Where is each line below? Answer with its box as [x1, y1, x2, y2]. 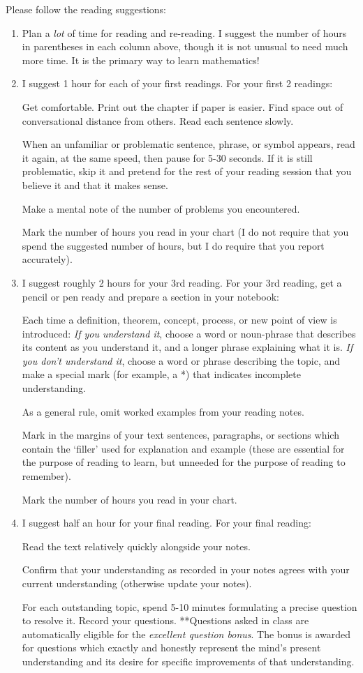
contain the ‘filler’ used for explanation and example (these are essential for [22, 441, 345, 455]
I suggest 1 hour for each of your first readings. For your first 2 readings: [22, 76, 333, 91]
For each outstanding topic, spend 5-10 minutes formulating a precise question [22, 599, 357, 614]
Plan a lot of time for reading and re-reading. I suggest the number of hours [22, 25, 347, 40]
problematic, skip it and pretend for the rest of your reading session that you [22, 164, 352, 179]
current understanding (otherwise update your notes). [22, 576, 252, 590]
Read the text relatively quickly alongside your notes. [22, 538, 251, 553]
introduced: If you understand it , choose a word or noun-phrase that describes [22, 326, 356, 340]
